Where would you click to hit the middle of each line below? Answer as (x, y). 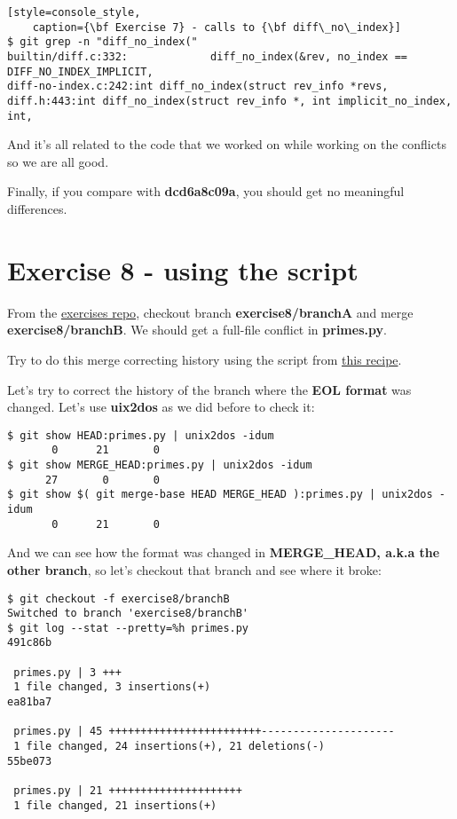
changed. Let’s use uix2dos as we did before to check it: (161, 407)
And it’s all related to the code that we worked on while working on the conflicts (227, 144)
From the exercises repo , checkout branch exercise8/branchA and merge (210, 312)
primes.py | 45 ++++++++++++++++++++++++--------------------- (204, 732)
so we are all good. (58, 161)
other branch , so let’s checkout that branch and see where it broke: (194, 569)
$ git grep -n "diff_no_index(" (102, 42)
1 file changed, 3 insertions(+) (112, 687)
